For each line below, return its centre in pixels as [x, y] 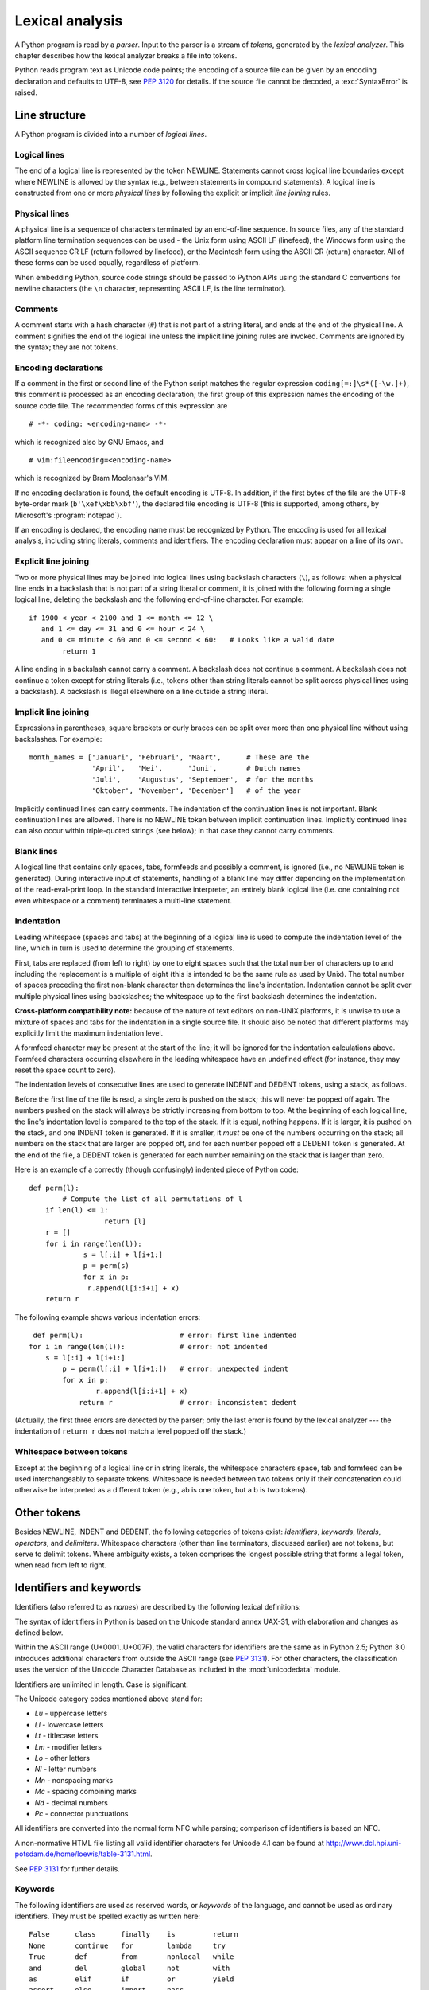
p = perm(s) [106, 1266]
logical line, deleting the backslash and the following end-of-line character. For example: [159, 599]
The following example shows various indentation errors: [108, 1317]
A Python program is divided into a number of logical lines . [110, 135]
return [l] [125, 1221]
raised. [26, 92]
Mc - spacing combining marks [85, 1792]
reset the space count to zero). [65, 1070]
